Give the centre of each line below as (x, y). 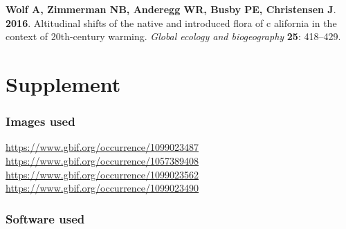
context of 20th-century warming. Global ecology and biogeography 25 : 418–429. (173, 36)
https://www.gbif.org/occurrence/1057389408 (102, 160)
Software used (45, 218)
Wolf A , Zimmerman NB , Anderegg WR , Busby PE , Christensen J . (171, 9)
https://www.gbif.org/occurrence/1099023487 (102, 147)
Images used (40, 121)
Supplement (63, 83)
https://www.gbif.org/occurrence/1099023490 (102, 188)
